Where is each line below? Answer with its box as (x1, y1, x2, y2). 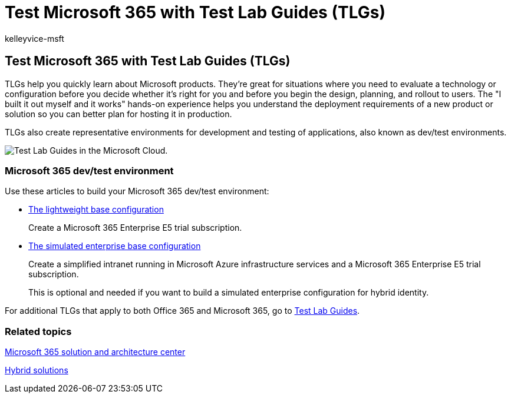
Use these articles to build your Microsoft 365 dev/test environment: (5, 186, 269, 197)
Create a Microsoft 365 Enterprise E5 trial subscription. (28, 223, 242, 233)
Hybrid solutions (5, 365, 68, 376)
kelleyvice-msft (5, 33, 64, 44)
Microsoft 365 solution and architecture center (5, 347, 186, 357)
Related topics (5, 325, 72, 337)
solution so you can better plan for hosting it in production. (5, 108, 232, 119)
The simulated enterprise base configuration (28, 241, 201, 251)
